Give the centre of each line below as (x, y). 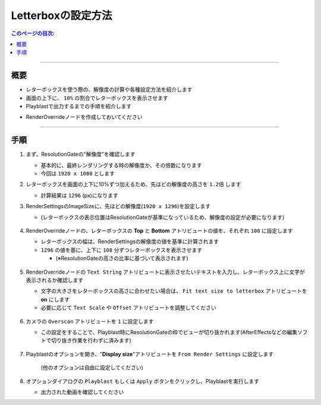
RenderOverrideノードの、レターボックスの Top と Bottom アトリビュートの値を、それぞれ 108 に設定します (160, 231)
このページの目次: (33, 33)
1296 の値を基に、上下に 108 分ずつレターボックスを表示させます (122, 250)
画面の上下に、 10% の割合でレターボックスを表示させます (97, 98)
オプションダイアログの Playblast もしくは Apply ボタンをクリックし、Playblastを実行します (143, 381)
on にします (55, 299)
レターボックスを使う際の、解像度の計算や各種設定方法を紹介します (109, 90)
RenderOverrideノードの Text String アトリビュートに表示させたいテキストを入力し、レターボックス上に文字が (166, 272)
